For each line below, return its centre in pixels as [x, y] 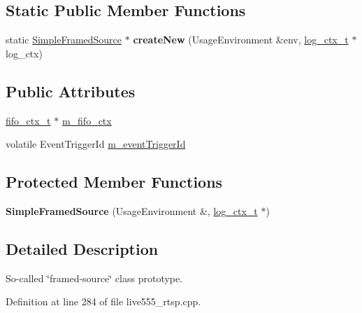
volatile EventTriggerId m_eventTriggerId [96, 144]
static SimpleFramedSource [64, 40]
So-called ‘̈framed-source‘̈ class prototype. [94, 278]
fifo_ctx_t [28, 120]
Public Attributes [71, 91]
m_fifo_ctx [87, 120]
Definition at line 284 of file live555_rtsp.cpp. [103, 301]
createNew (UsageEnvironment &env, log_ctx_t [241, 40]
